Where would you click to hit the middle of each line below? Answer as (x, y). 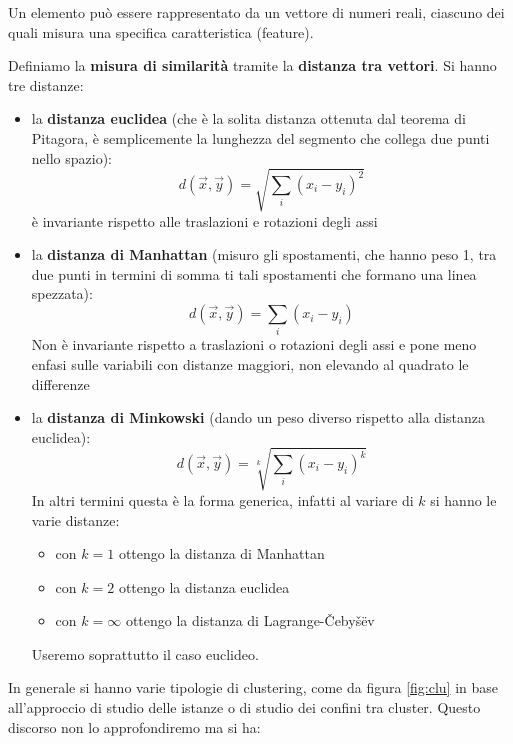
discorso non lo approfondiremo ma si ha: (134, 726)
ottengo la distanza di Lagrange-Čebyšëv (250, 620)
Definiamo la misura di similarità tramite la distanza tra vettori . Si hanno (252, 65)
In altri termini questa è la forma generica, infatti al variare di (222, 499)
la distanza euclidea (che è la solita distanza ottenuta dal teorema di (248, 118)
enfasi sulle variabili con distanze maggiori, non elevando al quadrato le (250, 364)
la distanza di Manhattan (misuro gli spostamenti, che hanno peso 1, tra (264, 254)
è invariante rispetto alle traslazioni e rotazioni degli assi (204, 220)
